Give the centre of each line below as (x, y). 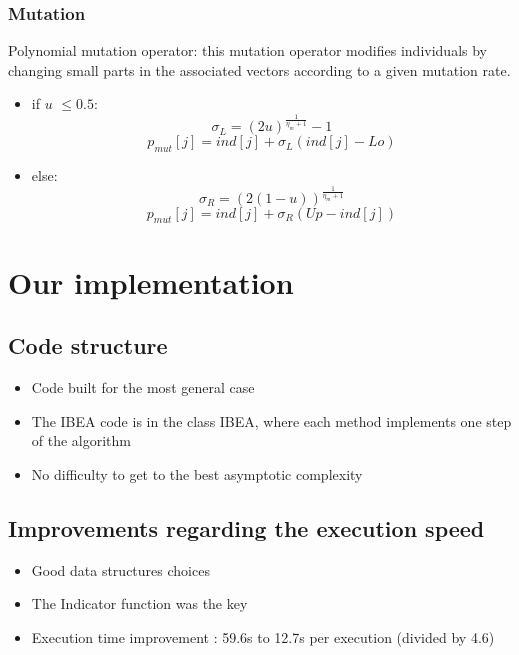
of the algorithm (81, 440)
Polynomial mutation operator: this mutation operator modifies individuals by (247, 50)
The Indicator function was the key (139, 603)
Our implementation (151, 281)
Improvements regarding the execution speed (246, 527)
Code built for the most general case (143, 387)
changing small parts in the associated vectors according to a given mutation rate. (259, 69)
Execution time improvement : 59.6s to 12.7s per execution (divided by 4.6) (263, 636)
